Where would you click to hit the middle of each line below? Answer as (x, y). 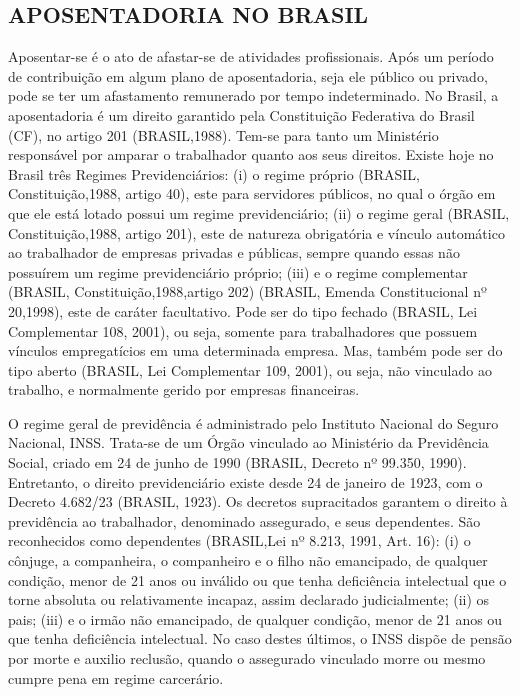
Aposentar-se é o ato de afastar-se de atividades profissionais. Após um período (251, 56)
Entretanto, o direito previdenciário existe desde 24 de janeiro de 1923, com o (245, 481)
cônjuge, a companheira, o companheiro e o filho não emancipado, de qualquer (248, 560)
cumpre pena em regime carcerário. (116, 677)
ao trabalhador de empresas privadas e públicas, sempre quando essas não (234, 252)
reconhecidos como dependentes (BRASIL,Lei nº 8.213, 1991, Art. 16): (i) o (239, 540)
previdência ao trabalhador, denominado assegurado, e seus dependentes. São (244, 520)
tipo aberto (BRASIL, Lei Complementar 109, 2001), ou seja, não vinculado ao (250, 369)
